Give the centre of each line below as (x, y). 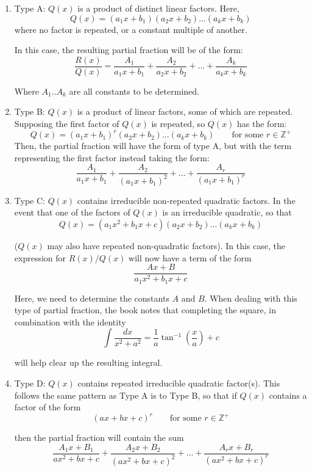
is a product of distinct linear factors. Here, (158, 8)
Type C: (30, 200)
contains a (288, 395)
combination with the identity (70, 321)
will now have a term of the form (190, 257)
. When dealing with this (251, 298)
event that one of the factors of (72, 212)
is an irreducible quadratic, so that (227, 212)
